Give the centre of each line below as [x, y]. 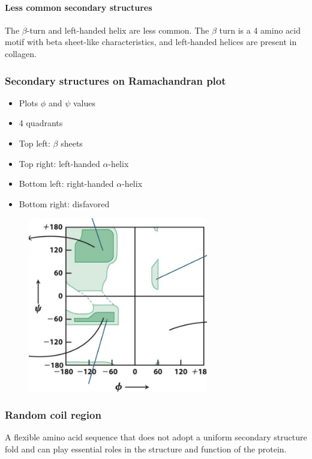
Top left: [34, 143]
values [84, 102]
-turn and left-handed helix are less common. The [118, 30]
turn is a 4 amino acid [260, 30]
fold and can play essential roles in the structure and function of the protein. [146, 448]
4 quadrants [41, 123]
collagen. [21, 53]
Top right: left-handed [59, 163]
